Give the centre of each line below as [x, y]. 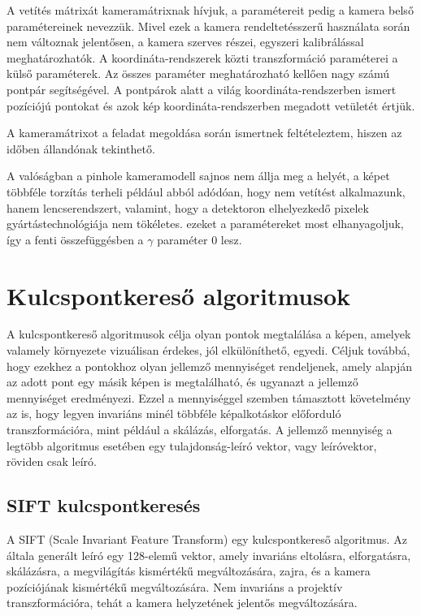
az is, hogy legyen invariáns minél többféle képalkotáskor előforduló [174, 414]
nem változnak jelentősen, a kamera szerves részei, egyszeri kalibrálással [185, 42]
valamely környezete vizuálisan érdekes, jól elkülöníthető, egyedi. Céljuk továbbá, [208, 350]
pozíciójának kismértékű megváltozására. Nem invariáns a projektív [175, 586]
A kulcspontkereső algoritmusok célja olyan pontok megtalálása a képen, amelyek [209, 334]
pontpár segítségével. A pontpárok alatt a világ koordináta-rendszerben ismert [202, 89]
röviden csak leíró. [52, 461]
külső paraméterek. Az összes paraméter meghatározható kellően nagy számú [198, 73]
